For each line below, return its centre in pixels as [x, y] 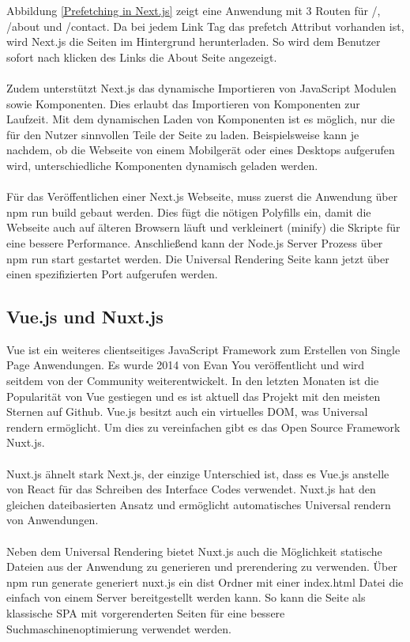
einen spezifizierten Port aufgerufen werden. [112, 274]
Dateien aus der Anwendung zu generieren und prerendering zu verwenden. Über [202, 566]
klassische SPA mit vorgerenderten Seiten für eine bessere [146, 612]
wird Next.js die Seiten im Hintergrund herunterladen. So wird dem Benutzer [194, 42]
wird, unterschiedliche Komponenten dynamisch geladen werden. [162, 165]
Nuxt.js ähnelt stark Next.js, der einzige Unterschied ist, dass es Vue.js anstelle [198, 473]
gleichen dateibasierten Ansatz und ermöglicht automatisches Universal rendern [199, 504]
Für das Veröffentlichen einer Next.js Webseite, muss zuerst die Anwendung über [202, 196]
